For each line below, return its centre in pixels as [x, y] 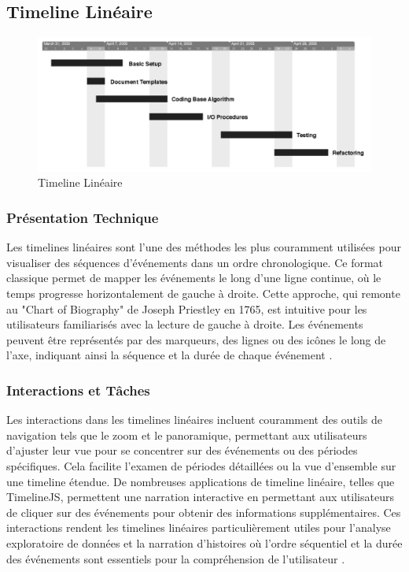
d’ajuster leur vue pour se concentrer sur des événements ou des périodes [182, 450]
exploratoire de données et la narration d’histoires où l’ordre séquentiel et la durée [204, 542]
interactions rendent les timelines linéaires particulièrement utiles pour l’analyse [199, 527]
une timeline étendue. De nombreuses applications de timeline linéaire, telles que [201, 481]
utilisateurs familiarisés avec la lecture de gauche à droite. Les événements [185, 324]
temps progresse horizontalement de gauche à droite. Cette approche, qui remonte [203, 293]
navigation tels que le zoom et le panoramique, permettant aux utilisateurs [187, 435]
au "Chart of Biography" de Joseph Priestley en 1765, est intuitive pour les [187, 308]
